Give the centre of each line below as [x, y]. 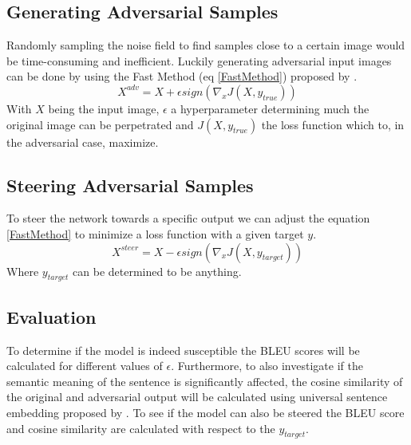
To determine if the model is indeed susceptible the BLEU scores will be [183, 350]
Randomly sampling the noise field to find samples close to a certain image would [206, 45]
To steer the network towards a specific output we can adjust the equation [188, 218]
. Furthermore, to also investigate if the [267, 366]
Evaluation [51, 316]
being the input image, [104, 108]
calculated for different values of [85, 366]
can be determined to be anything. [157, 271]
